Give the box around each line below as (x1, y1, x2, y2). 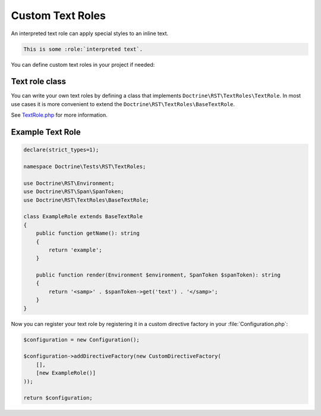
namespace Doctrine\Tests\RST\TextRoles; (23, 163, 146, 170)
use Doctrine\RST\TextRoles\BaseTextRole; (23, 197, 149, 203)
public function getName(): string (36, 230, 140, 237)
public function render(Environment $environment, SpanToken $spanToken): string (36, 272, 281, 278)
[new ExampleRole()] (36, 370, 96, 377)
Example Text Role (11, 127, 81, 137)
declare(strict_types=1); (23, 147, 99, 153)
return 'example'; (48, 246, 102, 253)
